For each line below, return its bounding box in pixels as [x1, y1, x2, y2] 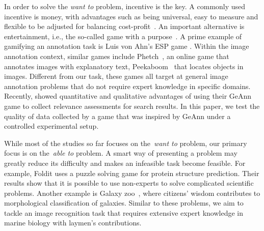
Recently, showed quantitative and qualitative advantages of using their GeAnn [4, 91, 252, 101]
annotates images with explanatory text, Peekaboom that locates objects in [4, 61, 244, 71]
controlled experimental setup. [4, 121, 99, 131]
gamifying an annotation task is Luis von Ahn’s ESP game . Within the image [4, 41, 249, 51]
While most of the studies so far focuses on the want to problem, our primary [4, 137, 247, 148]
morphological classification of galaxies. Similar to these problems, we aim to [4, 197, 244, 208]
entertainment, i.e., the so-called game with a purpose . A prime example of [4, 31, 242, 41]
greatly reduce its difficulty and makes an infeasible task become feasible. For [4, 157, 246, 168]
